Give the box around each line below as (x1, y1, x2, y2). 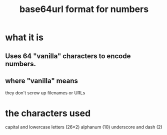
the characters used (5, 107, 91, 119)
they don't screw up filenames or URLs (5, 90, 85, 96)
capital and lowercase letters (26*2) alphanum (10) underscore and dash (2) (5, 124, 162, 130)
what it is (5, 32, 44, 43)
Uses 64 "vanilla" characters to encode (5, 52, 131, 60)
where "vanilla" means (5, 76, 78, 85)
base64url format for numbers (19, 4, 149, 15)
